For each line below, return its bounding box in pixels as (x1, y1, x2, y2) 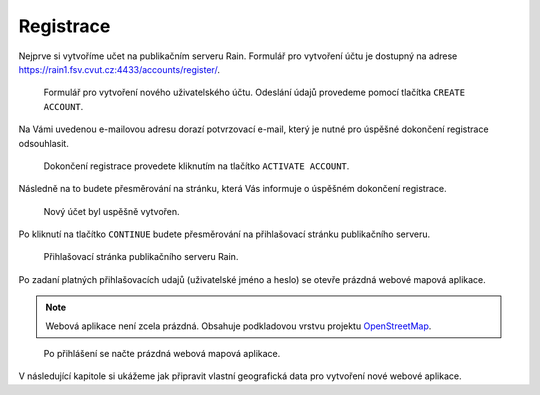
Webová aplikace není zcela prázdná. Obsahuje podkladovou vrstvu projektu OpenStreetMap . (45, 320, 432, 332)
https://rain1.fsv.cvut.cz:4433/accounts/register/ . (18, 63, 220, 75)
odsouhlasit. (18, 137, 69, 149)
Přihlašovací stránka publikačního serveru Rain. (43, 251, 239, 263)
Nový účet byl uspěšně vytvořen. (43, 205, 180, 217)
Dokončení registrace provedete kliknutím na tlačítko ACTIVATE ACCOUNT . (43, 160, 350, 172)
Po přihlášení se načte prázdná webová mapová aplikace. (43, 348, 281, 360)
